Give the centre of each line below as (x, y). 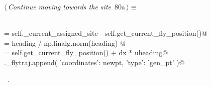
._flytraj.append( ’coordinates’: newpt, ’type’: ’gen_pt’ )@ (94, 62)
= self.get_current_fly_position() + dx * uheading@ (86, 52)
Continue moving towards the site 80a (66, 6)
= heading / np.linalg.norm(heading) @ (65, 43)
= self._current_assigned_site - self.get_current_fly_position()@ (106, 33)
